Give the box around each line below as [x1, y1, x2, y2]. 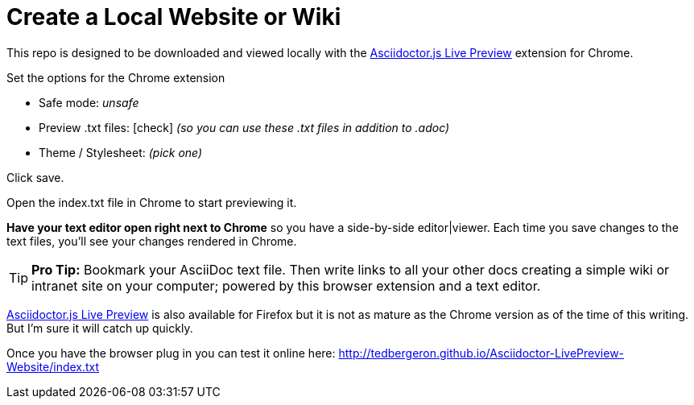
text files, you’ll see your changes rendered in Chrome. [6, 233, 297, 248]
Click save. [6, 170, 64, 184]
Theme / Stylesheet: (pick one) [39, 145, 203, 159]
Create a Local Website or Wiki [6, 3, 341, 31]
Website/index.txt [6, 359, 100, 374]
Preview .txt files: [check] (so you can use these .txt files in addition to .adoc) [39, 120, 450, 134]
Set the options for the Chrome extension [6, 70, 225, 85]
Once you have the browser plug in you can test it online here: [6, 345, 336, 360]
